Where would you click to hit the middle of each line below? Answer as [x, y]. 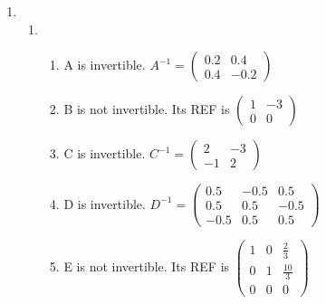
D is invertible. [105, 203]
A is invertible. [105, 65]
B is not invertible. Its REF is [147, 109]
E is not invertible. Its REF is [147, 266]
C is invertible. [105, 153]
